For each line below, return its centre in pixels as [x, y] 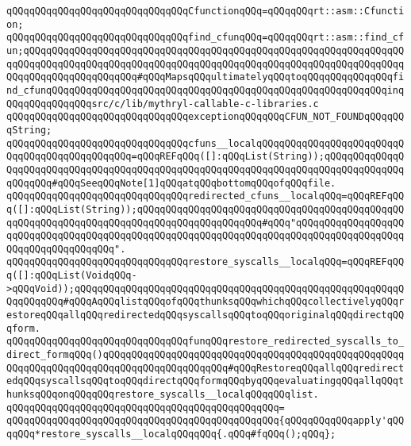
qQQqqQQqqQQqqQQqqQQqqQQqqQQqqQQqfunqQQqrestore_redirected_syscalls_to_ [205, 342]
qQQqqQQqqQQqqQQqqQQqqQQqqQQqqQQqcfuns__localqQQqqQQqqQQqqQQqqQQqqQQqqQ [205, 143]
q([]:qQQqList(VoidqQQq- [72, 276]
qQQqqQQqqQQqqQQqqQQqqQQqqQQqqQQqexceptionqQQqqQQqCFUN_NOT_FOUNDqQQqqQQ [205, 117]
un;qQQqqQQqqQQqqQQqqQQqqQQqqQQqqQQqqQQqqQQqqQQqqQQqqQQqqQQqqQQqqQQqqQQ [205, 50]
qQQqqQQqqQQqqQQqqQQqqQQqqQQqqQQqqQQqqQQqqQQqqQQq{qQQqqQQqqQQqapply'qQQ [205, 421]
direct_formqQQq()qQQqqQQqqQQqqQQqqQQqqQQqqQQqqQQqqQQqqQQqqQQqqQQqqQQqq [205, 355]
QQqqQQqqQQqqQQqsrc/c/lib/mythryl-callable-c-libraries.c [163, 104]
